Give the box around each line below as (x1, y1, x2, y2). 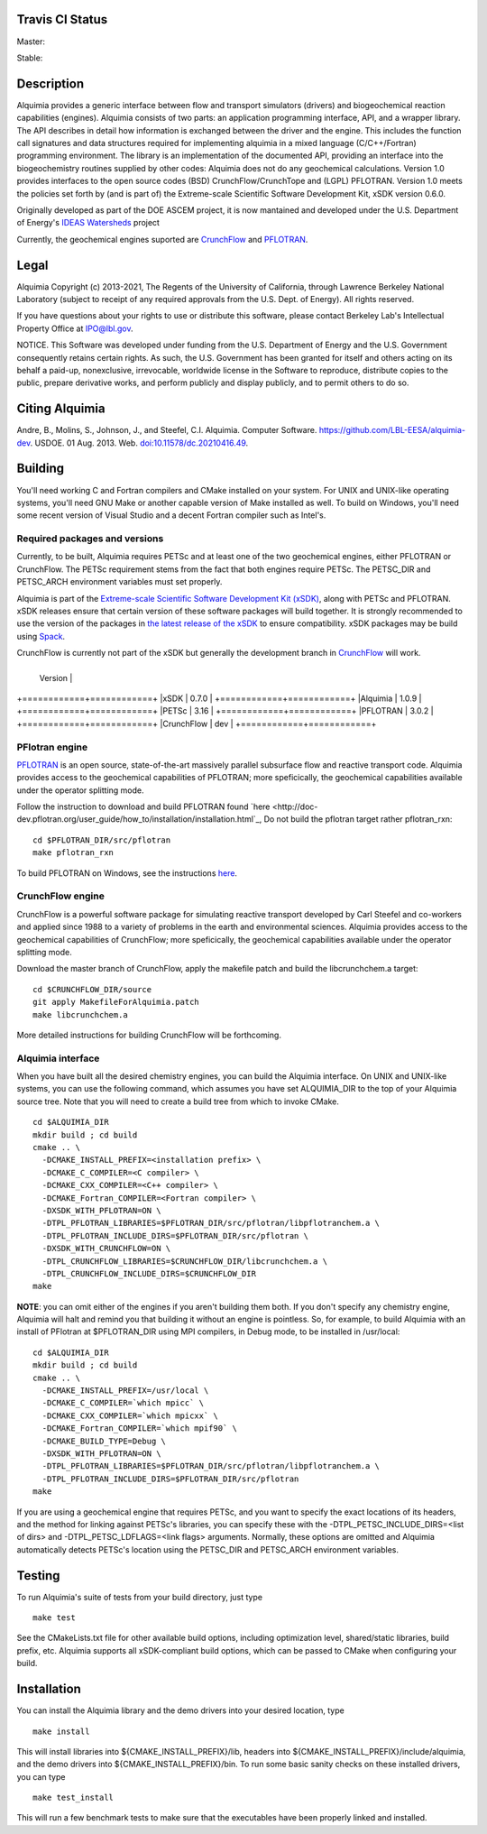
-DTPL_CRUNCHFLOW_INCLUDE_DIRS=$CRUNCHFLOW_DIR (41, 1268, 257, 1278)
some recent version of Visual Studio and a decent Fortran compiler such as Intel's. (16, 510, 326, 521)
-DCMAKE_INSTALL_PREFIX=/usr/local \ (41, 1386, 209, 1396)
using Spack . (16, 631, 66, 641)
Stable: (16, 52, 43, 63)
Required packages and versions (16, 532, 164, 545)
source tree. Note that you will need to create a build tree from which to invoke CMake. (16, 1096, 340, 1107)
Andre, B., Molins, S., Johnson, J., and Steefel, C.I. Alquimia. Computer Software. (16, 425, 317, 436)
